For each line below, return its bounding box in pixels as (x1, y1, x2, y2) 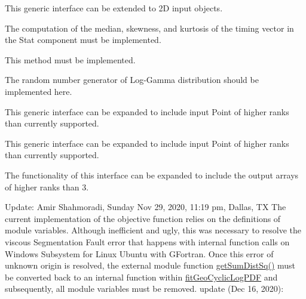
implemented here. (5, 85, 72, 97)
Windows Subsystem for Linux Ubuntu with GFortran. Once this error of (5, 247, 274, 260)
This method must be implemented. (5, 53, 136, 66)
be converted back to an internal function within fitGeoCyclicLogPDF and (5, 270, 278, 283)
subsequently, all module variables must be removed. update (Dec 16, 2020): (5, 282, 284, 295)
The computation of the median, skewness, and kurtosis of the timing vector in (5, 21, 294, 34)
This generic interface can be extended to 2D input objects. (5, 2, 223, 14)
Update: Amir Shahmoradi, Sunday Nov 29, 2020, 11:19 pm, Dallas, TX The (5, 201, 286, 213)
